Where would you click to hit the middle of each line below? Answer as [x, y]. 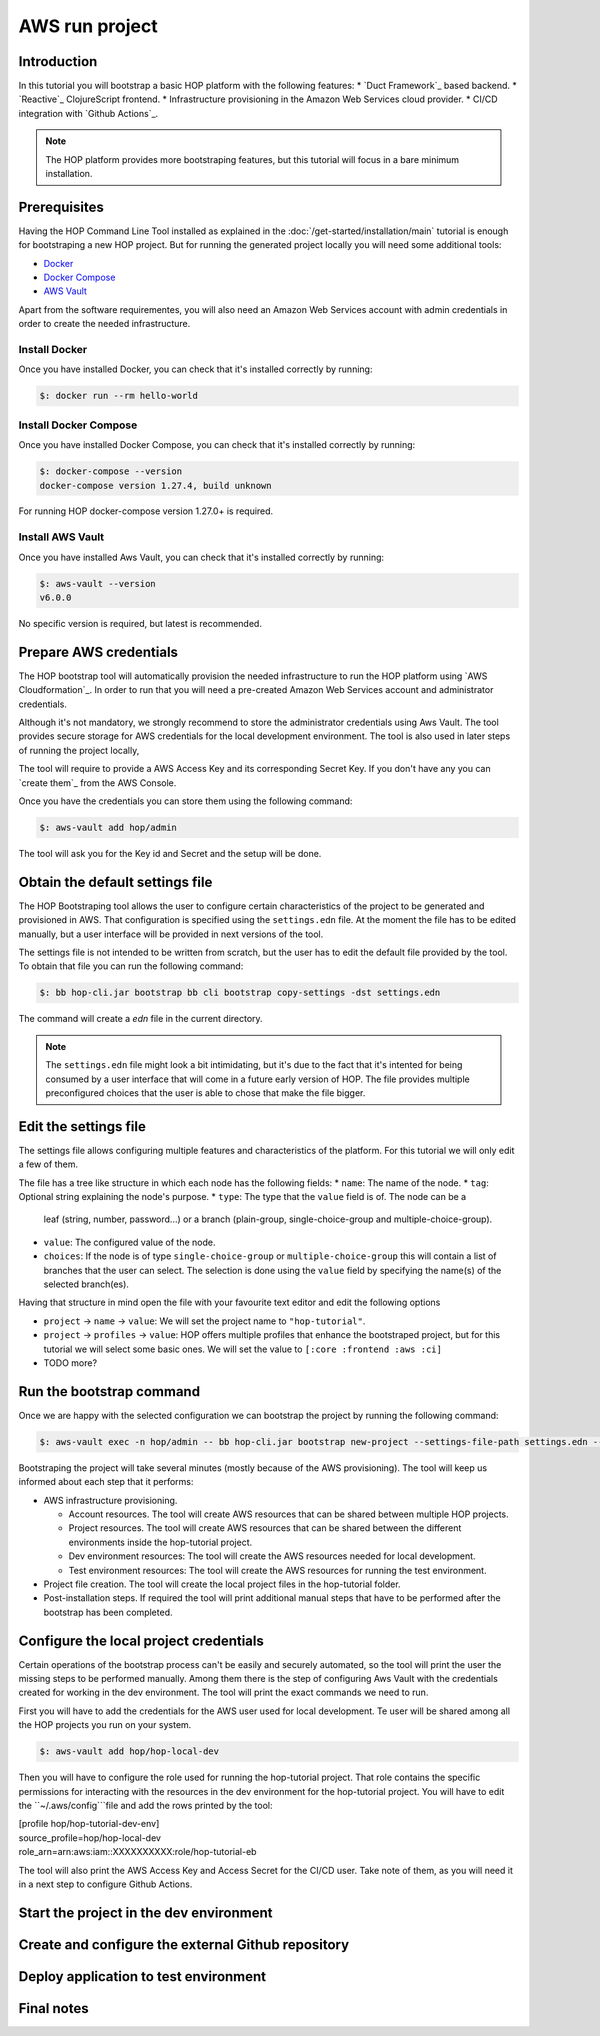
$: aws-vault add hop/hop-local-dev [129, 1751]
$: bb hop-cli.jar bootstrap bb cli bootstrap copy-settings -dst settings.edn [240, 993]
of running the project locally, [79, 750]
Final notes [53, 2008]
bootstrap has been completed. [108, 1612]
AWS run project [88, 26]
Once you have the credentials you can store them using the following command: [185, 801]
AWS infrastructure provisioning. [110, 1500]
